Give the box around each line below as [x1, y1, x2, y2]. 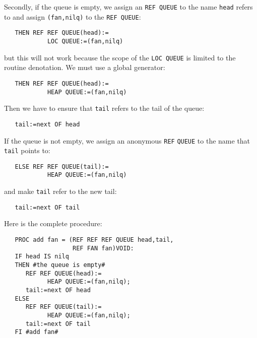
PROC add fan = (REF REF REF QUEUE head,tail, [15, 236, 174, 244]
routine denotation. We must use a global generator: [4, 62, 165, 73]
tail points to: [4, 145, 50, 156]
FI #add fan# [15, 328, 58, 336]
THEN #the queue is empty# [15, 261, 105, 268]
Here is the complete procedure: [4, 218, 102, 229]
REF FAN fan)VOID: [73, 244, 134, 252]
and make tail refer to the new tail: [4, 186, 117, 196]
